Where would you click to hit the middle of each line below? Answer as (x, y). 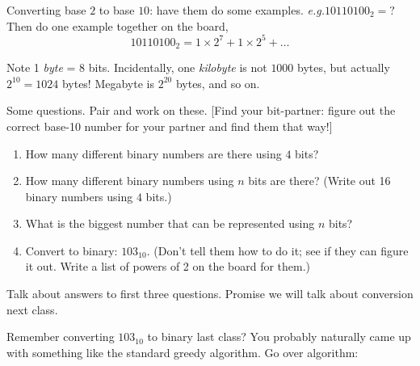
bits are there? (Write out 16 (319, 181)
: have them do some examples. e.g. (237, 10)
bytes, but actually (344, 67)
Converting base (46, 10)
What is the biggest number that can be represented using (170, 223)
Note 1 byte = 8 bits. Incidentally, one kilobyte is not (137, 67)
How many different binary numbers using (130, 181)
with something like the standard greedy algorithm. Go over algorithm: (183, 352)
